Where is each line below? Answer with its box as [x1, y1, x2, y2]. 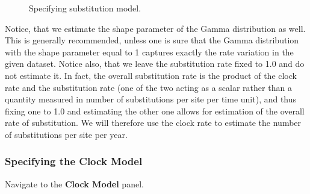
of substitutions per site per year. [5, 128, 128, 140]
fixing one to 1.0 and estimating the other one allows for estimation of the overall [5, 104, 305, 117]
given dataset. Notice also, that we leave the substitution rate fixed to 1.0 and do [5, 57, 305, 70]
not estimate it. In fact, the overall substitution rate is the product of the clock [5, 69, 297, 81]
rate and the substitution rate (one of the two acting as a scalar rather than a [5, 81, 292, 93]
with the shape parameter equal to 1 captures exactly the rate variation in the [5, 45, 294, 58]
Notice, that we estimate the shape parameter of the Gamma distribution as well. [5, 22, 306, 34]
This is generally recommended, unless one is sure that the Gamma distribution [5, 34, 299, 46]
